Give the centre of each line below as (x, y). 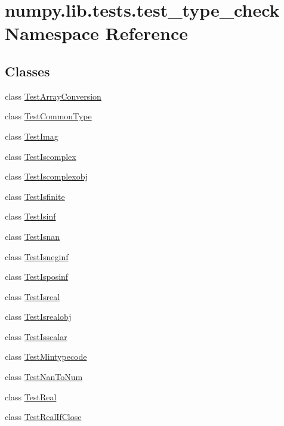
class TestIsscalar (36, 336)
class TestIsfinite (35, 196)
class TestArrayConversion (53, 96)
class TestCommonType (48, 116)
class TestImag (32, 136)
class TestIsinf (30, 216)
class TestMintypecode (46, 356)
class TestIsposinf (37, 277)
